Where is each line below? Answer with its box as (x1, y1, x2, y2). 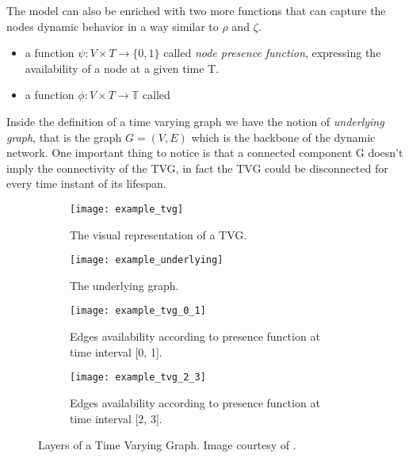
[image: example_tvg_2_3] (70, 372, 206, 384)
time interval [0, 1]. (70, 343, 162, 360)
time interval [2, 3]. (70, 410, 162, 426)
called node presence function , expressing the (163, 44, 381, 61)
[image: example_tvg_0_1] (70, 305, 206, 317)
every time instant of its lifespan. (6, 175, 166, 192)
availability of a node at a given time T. (25, 59, 220, 76)
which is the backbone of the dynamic (191, 128, 376, 145)
